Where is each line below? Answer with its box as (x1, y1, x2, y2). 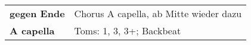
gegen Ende (10, 7, 65, 20)
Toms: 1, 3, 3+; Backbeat (74, 24, 181, 37)
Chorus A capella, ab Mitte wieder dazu (74, 7, 242, 20)
